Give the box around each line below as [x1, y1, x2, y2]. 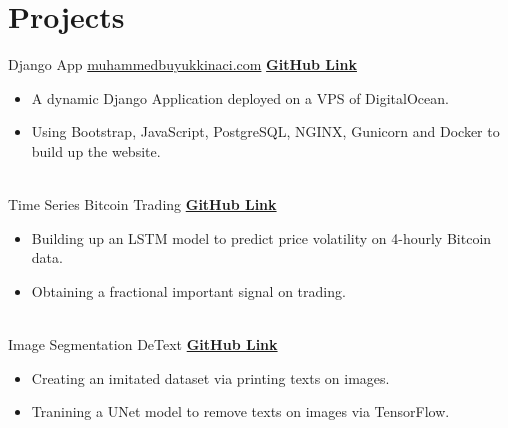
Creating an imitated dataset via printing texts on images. [31, 367, 390, 388]
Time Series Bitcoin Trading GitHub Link [8, 194, 277, 215]
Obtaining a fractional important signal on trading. [31, 280, 346, 301]
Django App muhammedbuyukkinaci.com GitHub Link [8, 54, 357, 75]
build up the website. [31, 140, 161, 161]
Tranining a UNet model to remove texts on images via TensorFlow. [31, 401, 450, 422]
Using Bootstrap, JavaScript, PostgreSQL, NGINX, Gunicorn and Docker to [31, 121, 500, 142]
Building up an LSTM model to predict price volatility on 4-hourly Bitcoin [31, 227, 492, 248]
